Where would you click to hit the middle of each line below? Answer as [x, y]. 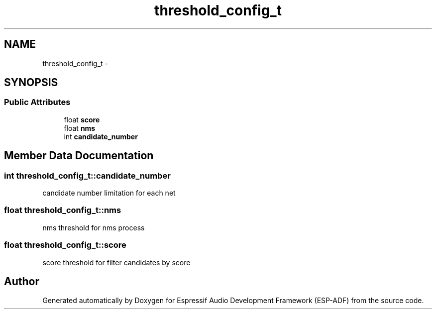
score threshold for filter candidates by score [116, 262]
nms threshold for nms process [94, 227]
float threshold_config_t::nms [63, 210]
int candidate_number [101, 136]
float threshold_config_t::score [65, 245]
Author [22, 281]
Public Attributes [37, 102]
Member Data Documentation [79, 156]
